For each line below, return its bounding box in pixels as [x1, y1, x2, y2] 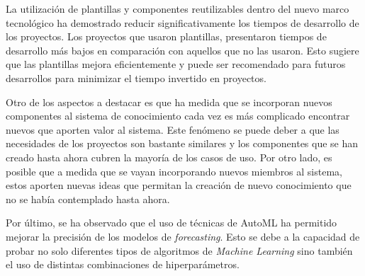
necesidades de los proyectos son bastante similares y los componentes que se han [6, 136, 359, 151]
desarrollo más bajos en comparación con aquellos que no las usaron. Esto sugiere [6, 42, 359, 57]
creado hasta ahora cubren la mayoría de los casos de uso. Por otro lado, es [6, 149, 332, 164]
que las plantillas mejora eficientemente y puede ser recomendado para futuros [6, 57, 346, 71]
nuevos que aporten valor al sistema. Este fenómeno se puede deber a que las [6, 122, 339, 137]
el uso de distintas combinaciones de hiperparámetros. [6, 257, 240, 272]
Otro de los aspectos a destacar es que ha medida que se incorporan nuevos [6, 94, 332, 109]
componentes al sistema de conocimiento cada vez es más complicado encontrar [6, 108, 350, 123]
